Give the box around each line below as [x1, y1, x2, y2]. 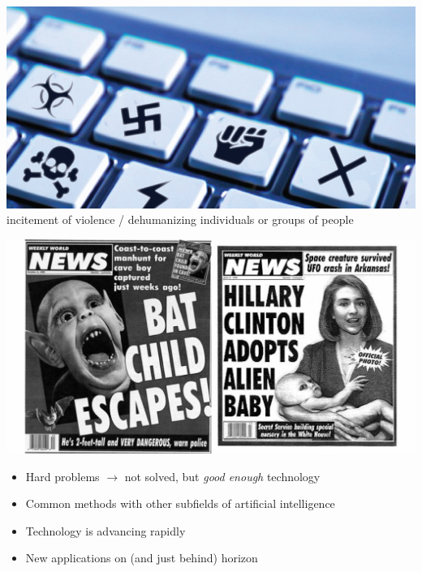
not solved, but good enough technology [124, 467, 321, 484]
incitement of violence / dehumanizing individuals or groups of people [6, 211, 354, 228]
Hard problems [25, 467, 100, 484]
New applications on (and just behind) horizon [25, 549, 258, 566]
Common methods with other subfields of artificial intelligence [25, 495, 335, 512]
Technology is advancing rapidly [25, 522, 186, 539]
